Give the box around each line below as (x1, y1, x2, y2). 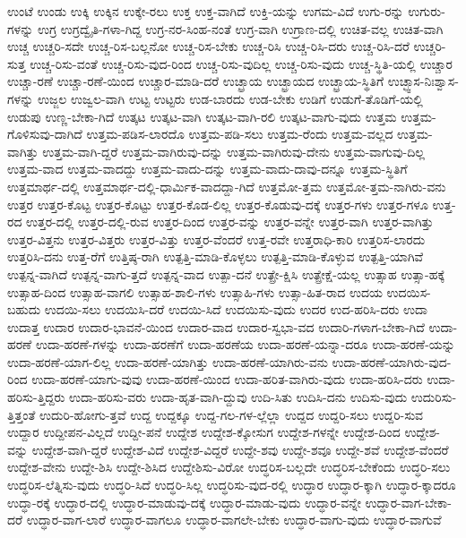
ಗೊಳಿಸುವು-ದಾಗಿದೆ (7, 124, 82, 143)
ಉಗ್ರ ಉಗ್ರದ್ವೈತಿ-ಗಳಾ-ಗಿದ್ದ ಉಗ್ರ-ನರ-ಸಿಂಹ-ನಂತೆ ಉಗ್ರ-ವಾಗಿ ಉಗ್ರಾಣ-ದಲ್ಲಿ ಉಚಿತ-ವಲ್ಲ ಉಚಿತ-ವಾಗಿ (37, 19, 444, 38)
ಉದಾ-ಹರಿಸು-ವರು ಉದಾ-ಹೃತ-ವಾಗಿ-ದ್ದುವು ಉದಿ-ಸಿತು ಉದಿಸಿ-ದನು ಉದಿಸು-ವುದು (69, 388, 408, 406)
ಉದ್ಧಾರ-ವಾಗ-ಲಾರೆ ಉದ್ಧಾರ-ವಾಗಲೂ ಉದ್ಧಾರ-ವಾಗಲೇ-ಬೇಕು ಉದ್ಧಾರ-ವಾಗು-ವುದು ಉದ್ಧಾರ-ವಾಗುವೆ (26, 510, 442, 529)
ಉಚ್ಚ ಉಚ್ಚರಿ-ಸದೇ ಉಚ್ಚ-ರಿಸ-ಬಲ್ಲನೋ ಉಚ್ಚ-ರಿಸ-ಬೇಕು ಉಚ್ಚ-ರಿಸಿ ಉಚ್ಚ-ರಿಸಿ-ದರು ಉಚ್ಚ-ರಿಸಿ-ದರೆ (7, 37, 410, 56)
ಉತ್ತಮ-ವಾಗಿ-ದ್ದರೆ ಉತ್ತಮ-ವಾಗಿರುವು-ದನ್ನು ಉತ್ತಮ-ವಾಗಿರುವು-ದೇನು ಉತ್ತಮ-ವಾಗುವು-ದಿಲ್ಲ (42, 141, 425, 160)
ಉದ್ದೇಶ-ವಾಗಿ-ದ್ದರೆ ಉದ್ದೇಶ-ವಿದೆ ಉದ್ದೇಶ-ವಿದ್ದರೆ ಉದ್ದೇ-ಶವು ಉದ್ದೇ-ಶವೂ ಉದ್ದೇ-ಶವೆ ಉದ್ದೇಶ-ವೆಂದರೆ (31, 440, 449, 458)
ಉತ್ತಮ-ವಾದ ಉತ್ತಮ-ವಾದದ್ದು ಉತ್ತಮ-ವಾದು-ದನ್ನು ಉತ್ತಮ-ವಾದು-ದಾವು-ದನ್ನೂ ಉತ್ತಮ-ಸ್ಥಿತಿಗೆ (7, 159, 408, 178)
